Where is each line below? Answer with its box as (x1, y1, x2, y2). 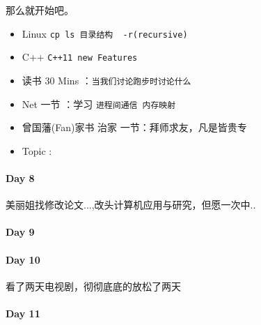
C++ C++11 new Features (22, 50, 138, 64)
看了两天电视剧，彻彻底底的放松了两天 (6, 278, 181, 293)
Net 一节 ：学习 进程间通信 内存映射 (22, 96, 176, 111)
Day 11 (6, 305, 40, 320)
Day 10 (6, 252, 40, 266)
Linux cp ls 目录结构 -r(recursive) (22, 26, 188, 40)
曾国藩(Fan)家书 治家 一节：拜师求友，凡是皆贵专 (22, 120, 247, 135)
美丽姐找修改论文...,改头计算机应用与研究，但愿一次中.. (6, 197, 256, 212)
